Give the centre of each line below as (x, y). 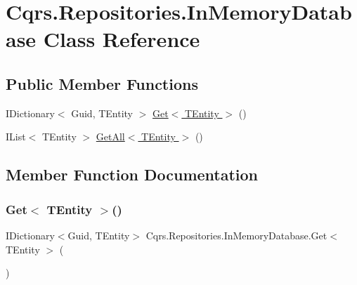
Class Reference (122, 39)
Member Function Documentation (132, 174)
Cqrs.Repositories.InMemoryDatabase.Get (236, 235)
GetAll (110, 137)
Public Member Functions (102, 83)
